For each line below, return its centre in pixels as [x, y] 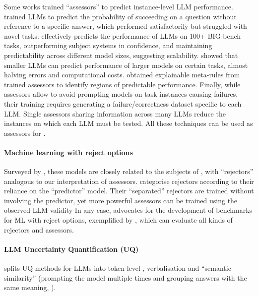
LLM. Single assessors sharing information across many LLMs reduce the [115, 113]
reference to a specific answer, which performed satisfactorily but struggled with [126, 26]
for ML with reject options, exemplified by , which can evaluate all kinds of [118, 220]
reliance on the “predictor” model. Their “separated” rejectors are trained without [129, 191]
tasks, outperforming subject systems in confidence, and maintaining [108, 45]
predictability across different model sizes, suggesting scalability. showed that [121, 55]
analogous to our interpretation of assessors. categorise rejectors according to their [129, 181]
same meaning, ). [30, 287]
